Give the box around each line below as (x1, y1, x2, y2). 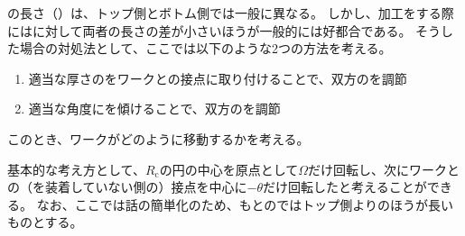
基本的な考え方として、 (7, 159, 145, 178)
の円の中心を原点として (159, 159, 299, 178)
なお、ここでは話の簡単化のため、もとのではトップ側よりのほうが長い (36, 195, 453, 213)
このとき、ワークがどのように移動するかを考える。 (7, 129, 310, 148)
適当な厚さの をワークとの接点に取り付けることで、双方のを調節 (28, 68, 407, 87)
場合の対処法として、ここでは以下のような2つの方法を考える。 (19, 39, 392, 58)
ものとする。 (7, 213, 83, 231)
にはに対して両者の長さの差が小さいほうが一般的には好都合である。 (7, 21, 412, 40)
